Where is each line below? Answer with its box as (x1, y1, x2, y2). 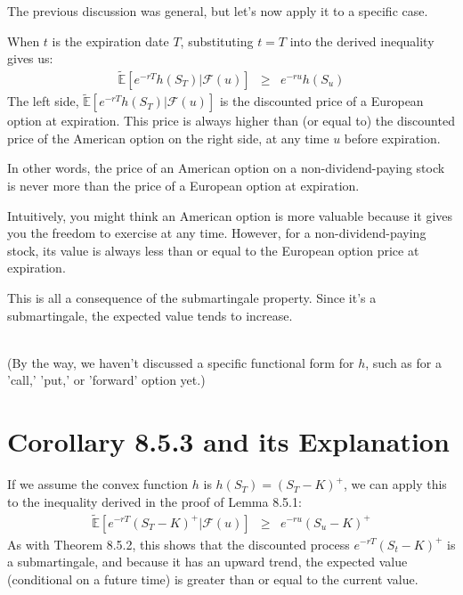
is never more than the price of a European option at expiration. (7, 176, 360, 195)
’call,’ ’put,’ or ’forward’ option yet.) (7, 371, 206, 389)
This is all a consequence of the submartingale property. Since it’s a (7, 289, 377, 306)
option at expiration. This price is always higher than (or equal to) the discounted (7, 111, 455, 130)
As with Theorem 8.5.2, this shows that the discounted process (7, 534, 350, 553)
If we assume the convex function (7, 475, 189, 493)
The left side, (7, 92, 79, 110)
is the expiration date (52, 31, 169, 50)
